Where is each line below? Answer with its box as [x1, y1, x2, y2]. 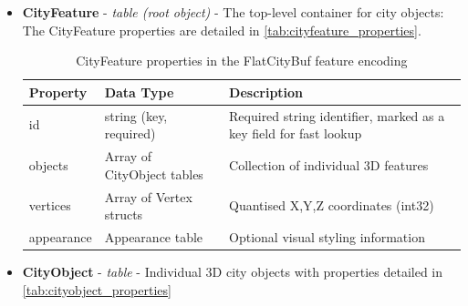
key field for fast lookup [229, 124, 362, 143]
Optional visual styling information [229, 227, 425, 246]
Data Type [104, 82, 174, 101]
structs [104, 205, 143, 224]
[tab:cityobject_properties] [22, 280, 172, 299]
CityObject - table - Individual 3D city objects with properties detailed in [22, 262, 443, 281]
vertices [28, 196, 71, 215]
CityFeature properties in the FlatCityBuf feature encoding [76, 51, 408, 70]
